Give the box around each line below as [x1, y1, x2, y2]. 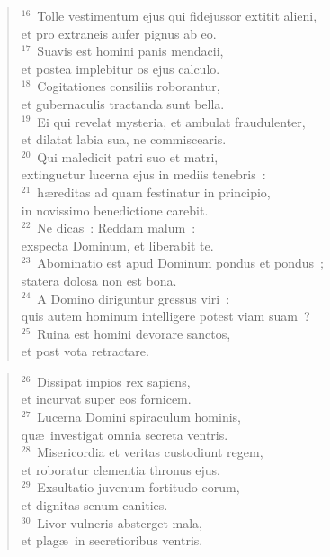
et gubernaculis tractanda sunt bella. [21, 94, 225, 113]
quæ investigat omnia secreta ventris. [21, 425, 228, 443]
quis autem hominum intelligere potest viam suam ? [21, 306, 310, 325]
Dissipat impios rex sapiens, [37, 371, 191, 390]
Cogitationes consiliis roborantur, [37, 77, 220, 96]
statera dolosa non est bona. [21, 270, 177, 289]
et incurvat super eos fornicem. [21, 389, 192, 408]
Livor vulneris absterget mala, [37, 513, 203, 532]
